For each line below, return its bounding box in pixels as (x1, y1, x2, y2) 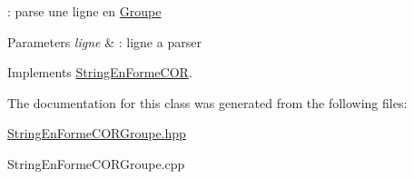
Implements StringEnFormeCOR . (7, 63, 192, 82)
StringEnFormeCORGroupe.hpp (7, 124, 186, 143)
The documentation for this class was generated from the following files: (7, 93, 408, 112)
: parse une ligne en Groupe (7, 2, 162, 20)
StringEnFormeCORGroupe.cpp (7, 154, 185, 173)
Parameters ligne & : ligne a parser (7, 32, 202, 51)
